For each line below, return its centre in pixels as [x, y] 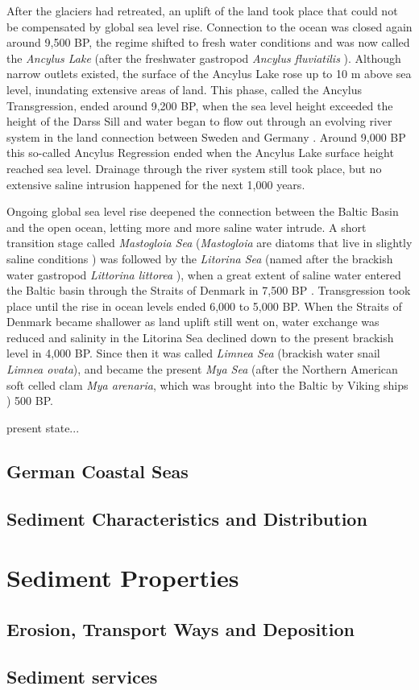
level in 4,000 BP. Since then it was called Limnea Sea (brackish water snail [193, 353]
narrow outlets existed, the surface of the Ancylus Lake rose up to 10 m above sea [209, 74]
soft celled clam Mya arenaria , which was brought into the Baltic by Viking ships [207, 384]
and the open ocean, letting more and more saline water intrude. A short [187, 227]
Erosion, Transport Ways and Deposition [180, 628]
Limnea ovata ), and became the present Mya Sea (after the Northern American [202, 369]
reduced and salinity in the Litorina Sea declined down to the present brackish [200, 337]
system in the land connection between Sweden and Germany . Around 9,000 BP [206, 136]
